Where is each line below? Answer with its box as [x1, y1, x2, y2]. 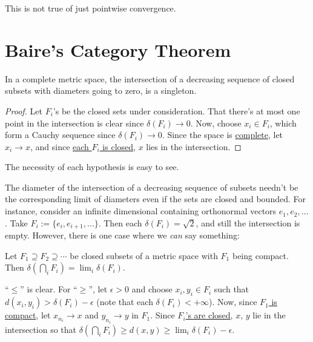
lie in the [252, 309, 286, 321]
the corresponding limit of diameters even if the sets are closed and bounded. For [5, 192, 306, 205]
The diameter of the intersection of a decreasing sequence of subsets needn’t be [5, 180, 298, 193]
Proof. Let [5, 104, 42, 117]
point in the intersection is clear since [5, 116, 144, 129]
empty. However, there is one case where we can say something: [5, 229, 240, 242]
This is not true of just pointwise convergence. [5, 2, 176, 14]
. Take [5, 216, 28, 229]
